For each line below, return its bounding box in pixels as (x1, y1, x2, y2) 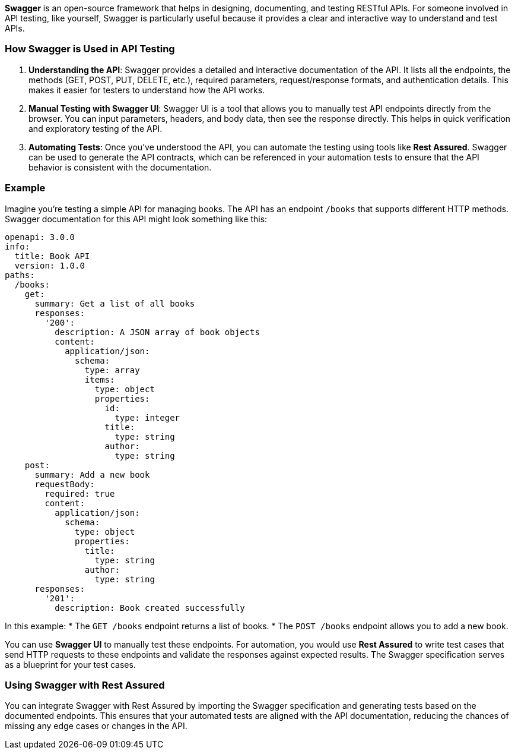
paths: (5, 270, 35, 280)
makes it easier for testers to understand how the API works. (28, 84, 265, 95)
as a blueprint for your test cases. (5, 659, 136, 670)
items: (84, 374, 115, 384)
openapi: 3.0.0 (5, 232, 75, 242)
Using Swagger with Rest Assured (5, 679, 165, 691)
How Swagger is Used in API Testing (5, 43, 175, 55)
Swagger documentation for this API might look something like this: (5, 213, 268, 224)
